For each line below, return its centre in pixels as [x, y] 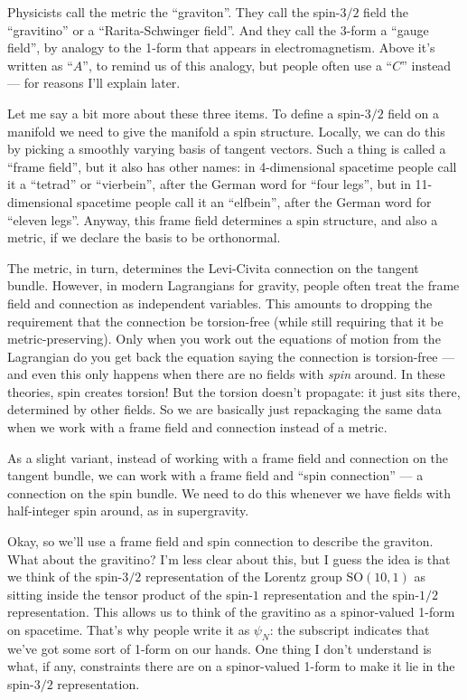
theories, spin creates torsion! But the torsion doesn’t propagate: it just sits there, [234, 391]
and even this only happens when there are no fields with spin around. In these [226, 374]
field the [386, 12]
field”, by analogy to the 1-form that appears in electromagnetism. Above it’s [221, 47]
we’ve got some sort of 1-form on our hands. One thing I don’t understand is [219, 648]
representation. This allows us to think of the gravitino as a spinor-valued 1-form [231, 612]
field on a [414, 113]
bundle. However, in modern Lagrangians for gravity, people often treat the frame [233, 285]
